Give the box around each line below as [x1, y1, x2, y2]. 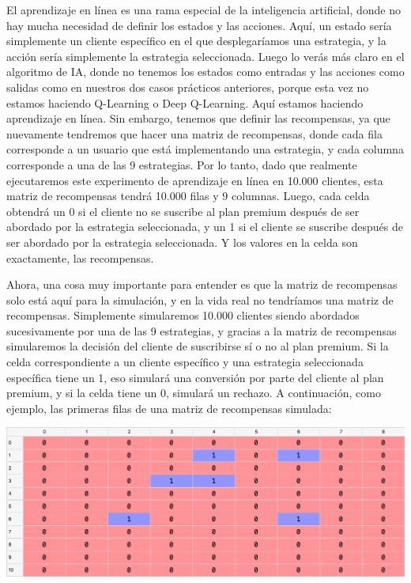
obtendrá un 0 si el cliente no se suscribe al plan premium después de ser [6, 203, 360, 219]
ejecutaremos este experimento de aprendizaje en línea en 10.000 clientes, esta [6, 172, 383, 188]
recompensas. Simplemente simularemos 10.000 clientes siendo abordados [6, 307, 360, 324]
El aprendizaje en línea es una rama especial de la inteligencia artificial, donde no [6, 2, 402, 17]
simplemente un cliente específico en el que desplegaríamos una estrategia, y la [6, 32, 386, 49]
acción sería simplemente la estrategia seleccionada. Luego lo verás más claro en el [6, 47, 405, 64]
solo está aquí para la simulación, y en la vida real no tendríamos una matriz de [6, 291, 394, 308]
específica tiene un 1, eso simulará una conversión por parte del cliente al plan [6, 369, 384, 385]
